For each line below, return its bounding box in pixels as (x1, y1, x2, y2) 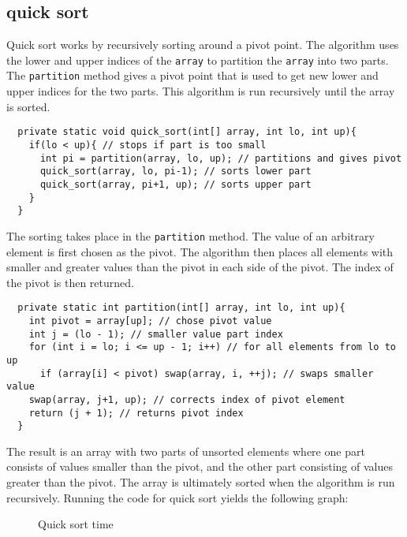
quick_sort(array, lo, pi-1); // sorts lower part (39, 166, 312, 177)
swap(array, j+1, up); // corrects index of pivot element (28, 393, 345, 405)
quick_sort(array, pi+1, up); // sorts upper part (39, 178, 312, 190)
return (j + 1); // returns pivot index (28, 407, 244, 419)
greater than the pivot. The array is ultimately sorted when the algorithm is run (6, 474, 395, 490)
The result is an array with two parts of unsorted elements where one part (6, 442, 365, 459)
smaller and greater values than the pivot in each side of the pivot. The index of (6, 259, 394, 275)
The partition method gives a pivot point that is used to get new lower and (6, 67, 379, 84)
